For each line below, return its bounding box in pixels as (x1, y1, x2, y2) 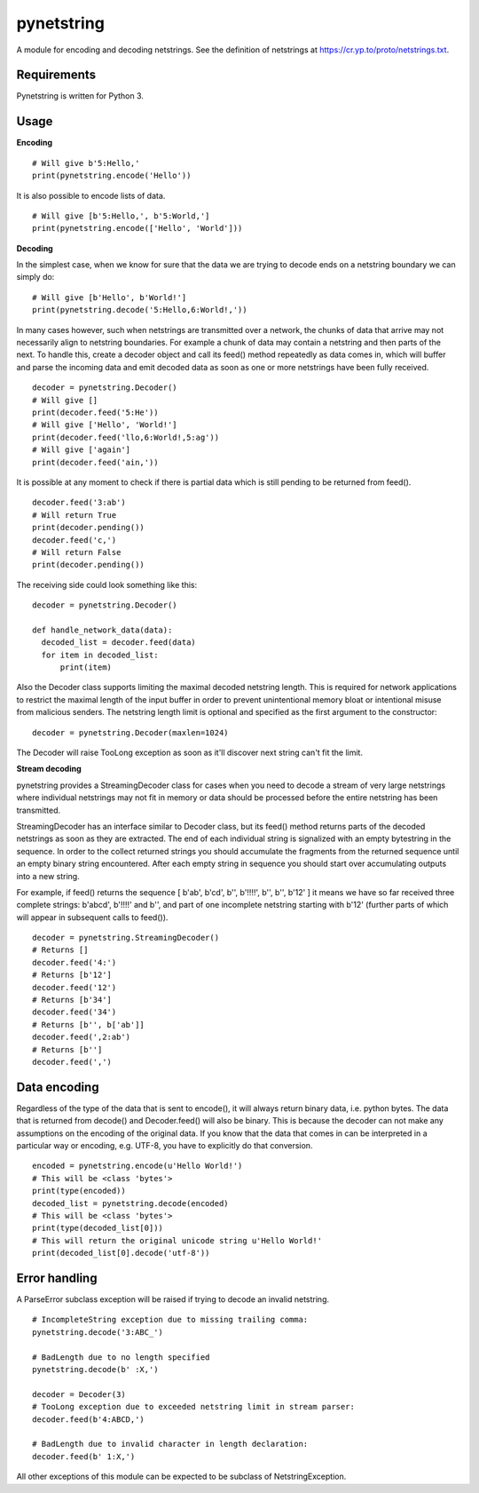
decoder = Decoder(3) (32, 1389, 126, 1399)
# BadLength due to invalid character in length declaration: (32, 1439, 309, 1449)
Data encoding (16, 1079, 99, 1094)
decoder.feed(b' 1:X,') (32, 1451, 136, 1461)
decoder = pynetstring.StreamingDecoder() (32, 933, 220, 943)
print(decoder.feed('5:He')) (32, 408, 159, 417)
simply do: (16, 272, 55, 282)
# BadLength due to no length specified (32, 1352, 210, 1362)
